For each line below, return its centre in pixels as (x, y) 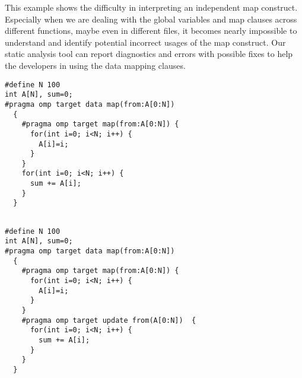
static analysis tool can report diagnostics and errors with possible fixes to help (149, 54)
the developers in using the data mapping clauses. (95, 65)
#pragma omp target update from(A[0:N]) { (109, 320)
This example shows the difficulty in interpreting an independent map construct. (151, 7)
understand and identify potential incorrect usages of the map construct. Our (145, 42)
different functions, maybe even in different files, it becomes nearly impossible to (151, 31)
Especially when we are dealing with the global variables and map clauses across (151, 19)
